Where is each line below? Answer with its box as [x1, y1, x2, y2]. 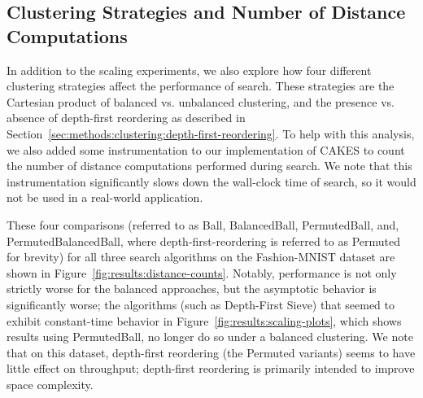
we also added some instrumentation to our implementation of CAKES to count [7, 141, 405, 158]
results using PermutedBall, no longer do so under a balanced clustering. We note [7, 328, 413, 345]
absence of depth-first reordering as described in [7, 109, 246, 126]
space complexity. [7, 375, 94, 392]
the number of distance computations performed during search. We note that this [7, 157, 412, 174]
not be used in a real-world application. [7, 189, 203, 206]
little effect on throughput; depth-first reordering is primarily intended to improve [7, 360, 415, 377]
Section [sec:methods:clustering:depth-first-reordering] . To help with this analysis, [7, 125, 415, 142]
